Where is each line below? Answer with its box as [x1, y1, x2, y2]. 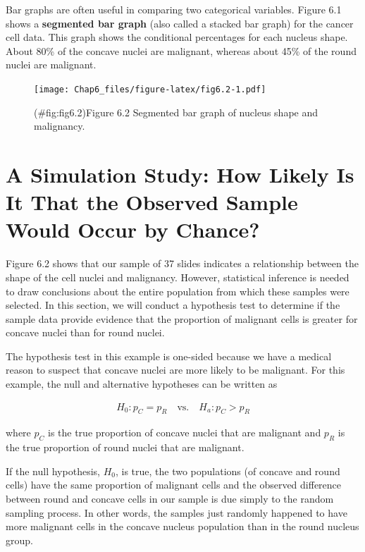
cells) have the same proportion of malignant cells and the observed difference [6, 477, 342, 492]
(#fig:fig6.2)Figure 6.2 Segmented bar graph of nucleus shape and [34, 104, 318, 119]
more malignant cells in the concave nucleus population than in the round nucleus [6, 519, 359, 534]
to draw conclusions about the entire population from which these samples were [6, 283, 349, 298]
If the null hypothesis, [6, 463, 100, 478]
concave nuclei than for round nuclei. [6, 325, 165, 340]
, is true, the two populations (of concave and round [115, 463, 340, 478]
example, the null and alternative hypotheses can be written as [6, 376, 278, 391]
